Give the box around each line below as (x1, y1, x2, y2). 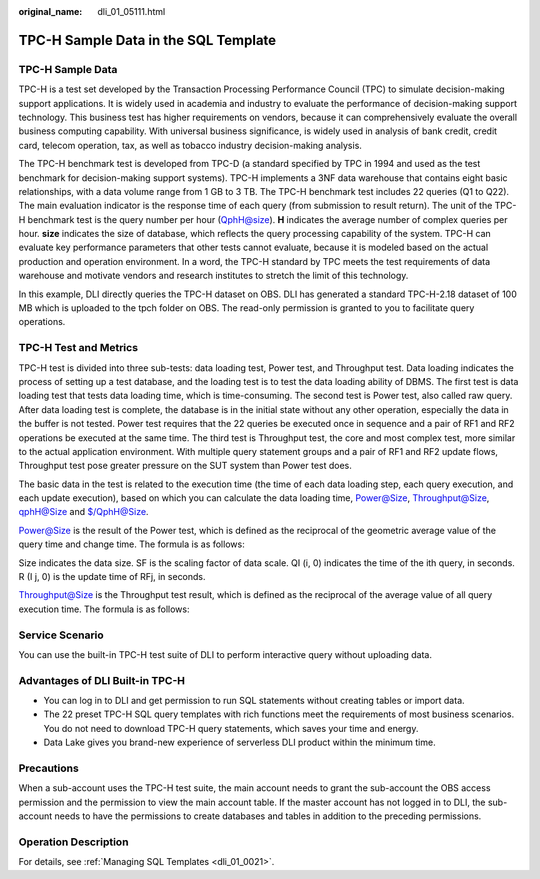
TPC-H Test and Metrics (18, 341, 139, 355)
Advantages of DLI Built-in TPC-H (18, 673, 185, 687)
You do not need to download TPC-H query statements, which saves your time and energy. (43, 722, 419, 734)
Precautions (18, 761, 79, 775)
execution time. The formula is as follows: (18, 603, 190, 615)
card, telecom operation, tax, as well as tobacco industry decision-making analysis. (18, 139, 362, 151)
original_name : (18, 6, 83, 17)
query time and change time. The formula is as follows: (18, 538, 245, 550)
